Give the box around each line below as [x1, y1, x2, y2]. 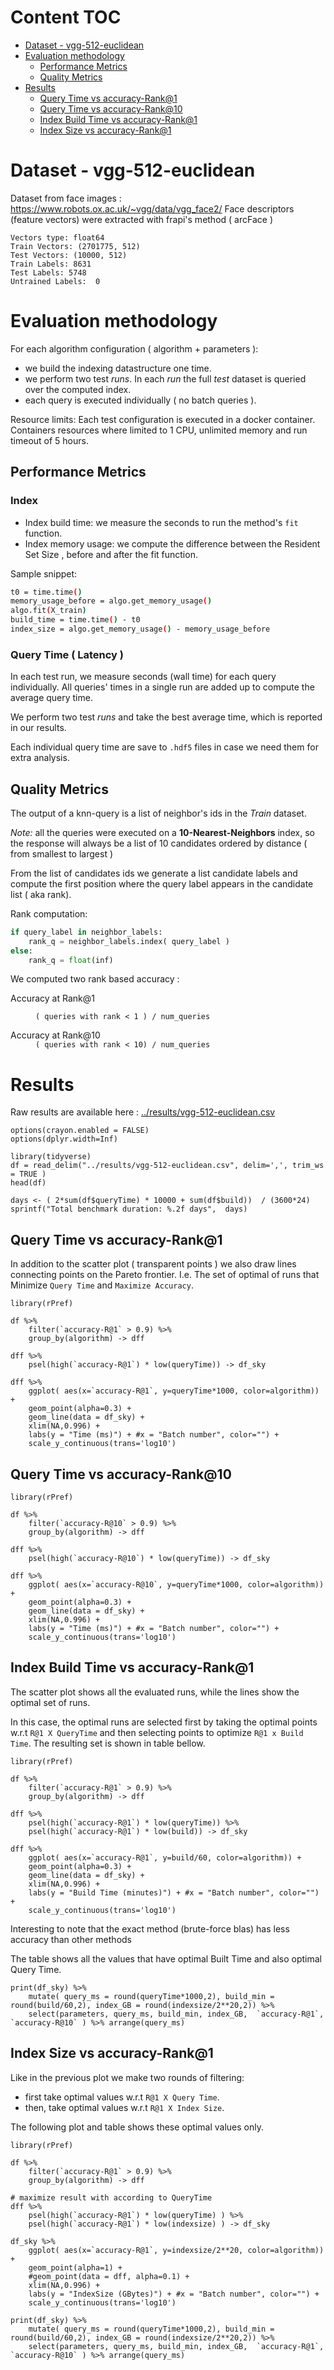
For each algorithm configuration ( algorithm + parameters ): [10, 342, 259, 355]
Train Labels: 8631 [10, 259, 92, 269]
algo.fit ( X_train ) [10, 606, 87, 616]
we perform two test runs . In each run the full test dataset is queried [24, 372, 307, 385]
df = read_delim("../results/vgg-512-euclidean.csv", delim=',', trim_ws [10, 1161, 325, 1171]
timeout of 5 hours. [10, 434, 89, 446]
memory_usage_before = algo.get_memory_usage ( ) [10, 596, 213, 606]
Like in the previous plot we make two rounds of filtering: [10, 2071, 245, 2083]
